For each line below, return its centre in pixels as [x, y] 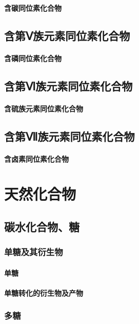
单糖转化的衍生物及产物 [44, 292]
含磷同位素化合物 [33, 58]
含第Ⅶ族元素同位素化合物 [69, 136]
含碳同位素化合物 [33, 7]
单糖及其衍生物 [34, 252]
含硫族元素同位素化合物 [44, 108]
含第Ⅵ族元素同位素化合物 [68, 85]
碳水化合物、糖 [42, 226]
